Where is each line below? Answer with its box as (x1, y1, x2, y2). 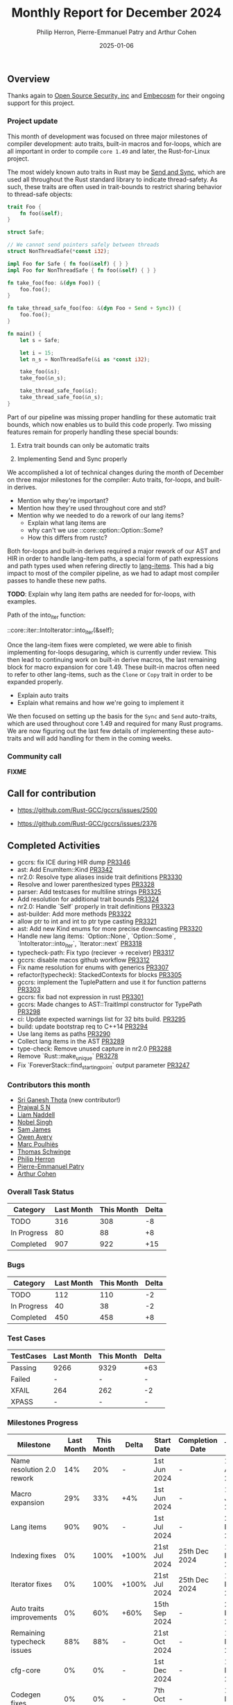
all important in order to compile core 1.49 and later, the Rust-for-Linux (7, 147, 210, 155)
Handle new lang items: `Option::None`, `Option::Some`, (17, 932, 176, 940)
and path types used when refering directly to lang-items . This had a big (7, 561, 214, 569)
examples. (7, 597, 37, 606)
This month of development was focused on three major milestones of (7, 132, 208, 140)
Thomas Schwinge (17, 1147, 71, 1156)
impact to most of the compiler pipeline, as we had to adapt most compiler (7, 569, 220, 577)
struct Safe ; (7, 229, 45, 236)
